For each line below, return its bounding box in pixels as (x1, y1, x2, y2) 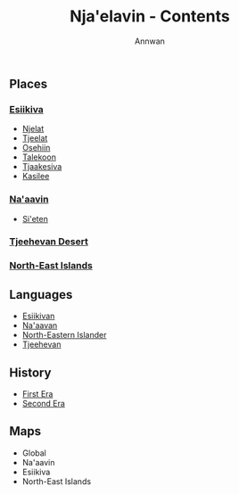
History (9, 365, 52, 380)
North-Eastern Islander (21, 330, 107, 341)
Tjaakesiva (21, 161, 62, 172)
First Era (21, 389, 54, 399)
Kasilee (21, 171, 50, 182)
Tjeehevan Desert (9, 235, 89, 248)
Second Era (21, 399, 65, 408)
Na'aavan (21, 320, 58, 331)
